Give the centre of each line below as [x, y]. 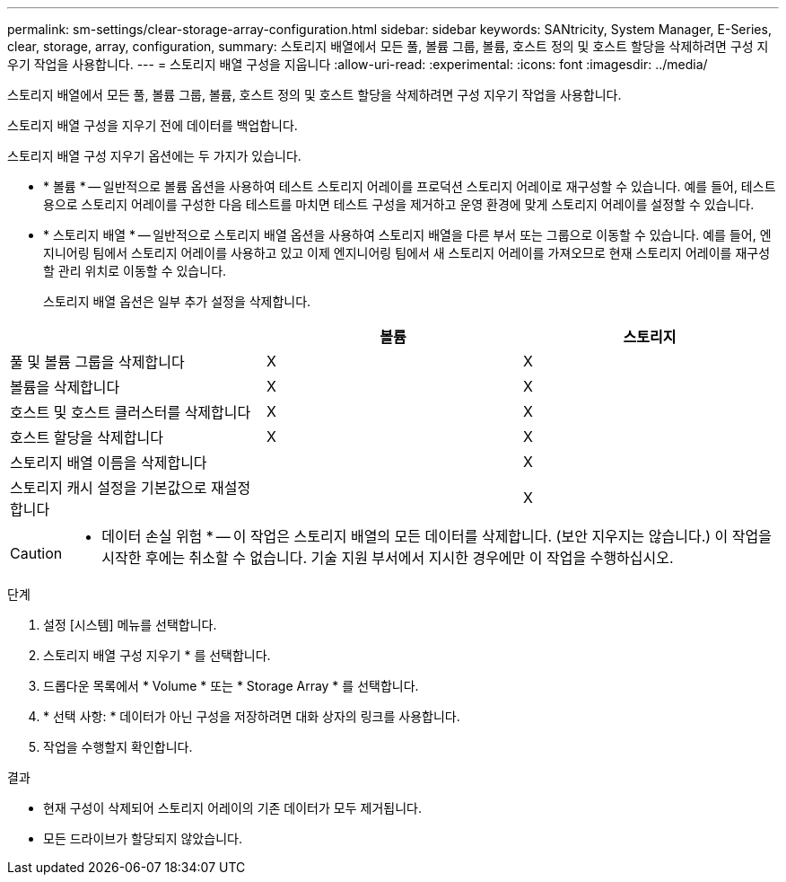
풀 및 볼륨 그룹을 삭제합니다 [97, 362]
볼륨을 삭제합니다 [65, 387]
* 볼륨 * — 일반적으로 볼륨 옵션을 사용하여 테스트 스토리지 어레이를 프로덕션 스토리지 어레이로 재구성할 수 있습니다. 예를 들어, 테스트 [410, 186]
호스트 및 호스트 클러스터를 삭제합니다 [131, 412]
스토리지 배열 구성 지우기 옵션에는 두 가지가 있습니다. [154, 156]
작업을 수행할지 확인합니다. [118, 747]
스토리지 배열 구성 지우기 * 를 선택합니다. [157, 655]
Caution [36, 553]
